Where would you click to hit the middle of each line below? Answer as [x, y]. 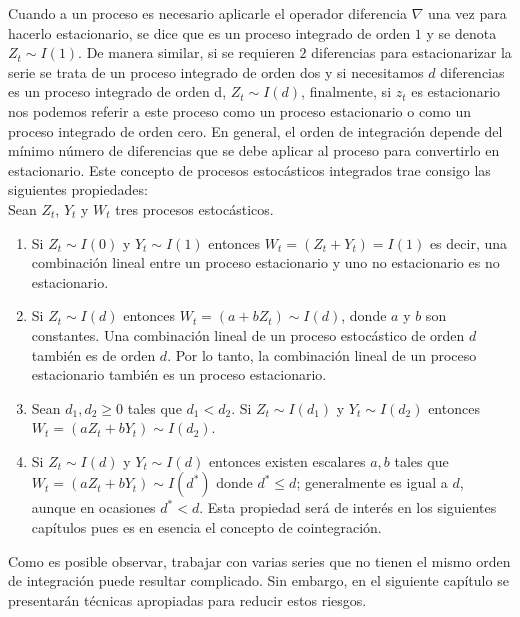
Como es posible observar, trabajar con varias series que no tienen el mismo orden [259, 560]
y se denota [461, 32]
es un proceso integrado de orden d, [117, 91]
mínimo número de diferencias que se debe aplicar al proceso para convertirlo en [254, 150]
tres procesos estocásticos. [194, 208]
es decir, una [468, 242]
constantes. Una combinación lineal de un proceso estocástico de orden [248, 334]
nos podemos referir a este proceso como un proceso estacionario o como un [240, 110]
